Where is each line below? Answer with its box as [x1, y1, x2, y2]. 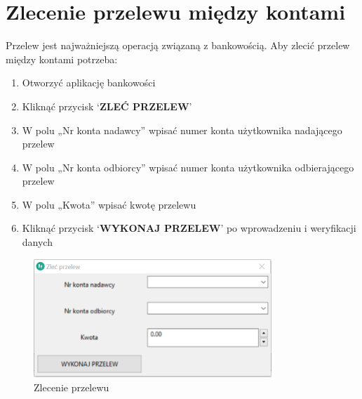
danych [22, 235, 53, 249]
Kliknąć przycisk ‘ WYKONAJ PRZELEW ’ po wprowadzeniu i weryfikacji [22, 221, 356, 235]
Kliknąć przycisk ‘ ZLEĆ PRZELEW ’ [22, 98, 192, 113]
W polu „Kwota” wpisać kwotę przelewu [22, 197, 196, 211]
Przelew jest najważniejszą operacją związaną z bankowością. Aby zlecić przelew [6, 38, 350, 53]
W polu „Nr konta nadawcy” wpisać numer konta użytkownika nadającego [22, 122, 342, 137]
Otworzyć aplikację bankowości [22, 75, 156, 90]
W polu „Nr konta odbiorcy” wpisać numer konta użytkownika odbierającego [22, 159, 354, 174]
